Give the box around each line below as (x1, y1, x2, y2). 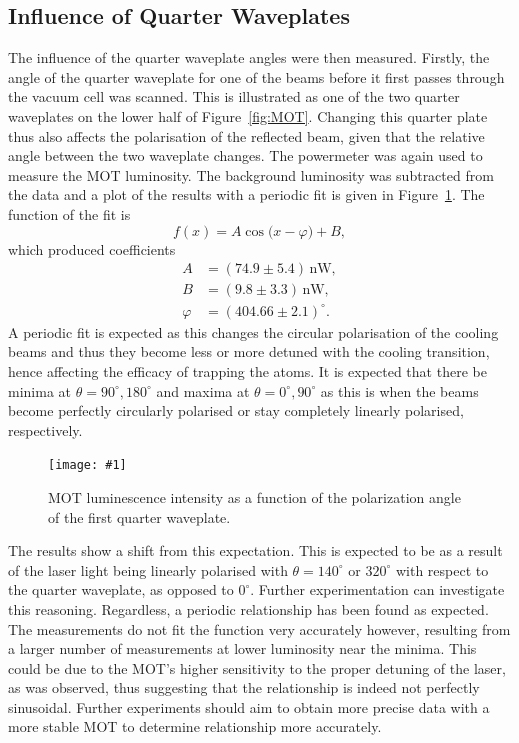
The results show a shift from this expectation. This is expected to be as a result (8, 540, 503, 561)
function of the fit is (8, 203, 131, 224)
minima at (8, 380, 71, 401)
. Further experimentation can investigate (250, 579, 505, 600)
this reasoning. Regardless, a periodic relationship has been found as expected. (8, 598, 489, 619)
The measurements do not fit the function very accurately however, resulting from (8, 618, 511, 639)
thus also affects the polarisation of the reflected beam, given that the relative (8, 125, 485, 146)
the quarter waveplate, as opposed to (8, 579, 234, 600)
